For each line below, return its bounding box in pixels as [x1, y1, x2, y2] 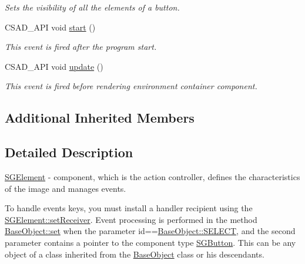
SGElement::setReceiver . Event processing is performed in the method [5, 213, 257, 225]
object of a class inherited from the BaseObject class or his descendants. [5, 248, 264, 260]
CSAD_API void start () [5, 21, 96, 33]
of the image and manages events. [5, 182, 126, 194]
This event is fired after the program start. [5, 40, 157, 53]
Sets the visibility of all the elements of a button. [5, 1, 180, 13]
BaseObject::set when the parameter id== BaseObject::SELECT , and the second [5, 225, 296, 237]
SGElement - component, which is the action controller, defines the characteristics [5, 170, 300, 182]
